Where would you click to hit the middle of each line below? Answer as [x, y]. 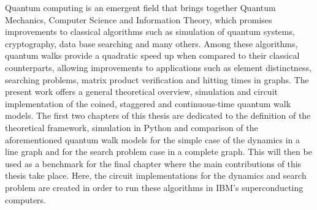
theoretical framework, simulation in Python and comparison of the [132, 127]
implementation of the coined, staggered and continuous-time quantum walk [148, 103]
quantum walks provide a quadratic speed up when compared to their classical [152, 55]
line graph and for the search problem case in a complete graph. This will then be [158, 152]
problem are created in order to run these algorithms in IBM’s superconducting [154, 187]
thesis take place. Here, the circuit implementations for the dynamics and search [156, 175]
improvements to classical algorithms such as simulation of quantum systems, [150, 32]
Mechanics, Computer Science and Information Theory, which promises [139, 19]
